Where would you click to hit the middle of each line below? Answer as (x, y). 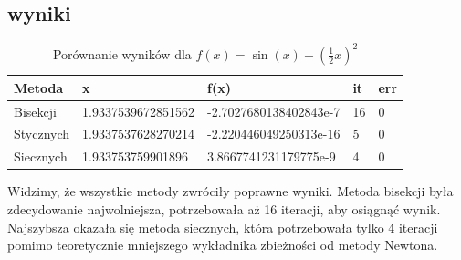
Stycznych (42, 134)
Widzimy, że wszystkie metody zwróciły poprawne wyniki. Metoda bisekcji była (230, 191)
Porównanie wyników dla (122, 53)
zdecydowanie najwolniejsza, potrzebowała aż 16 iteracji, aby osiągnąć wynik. (224, 208)
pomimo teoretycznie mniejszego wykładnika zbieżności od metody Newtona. (223, 245)
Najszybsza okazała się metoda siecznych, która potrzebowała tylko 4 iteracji (223, 227)
